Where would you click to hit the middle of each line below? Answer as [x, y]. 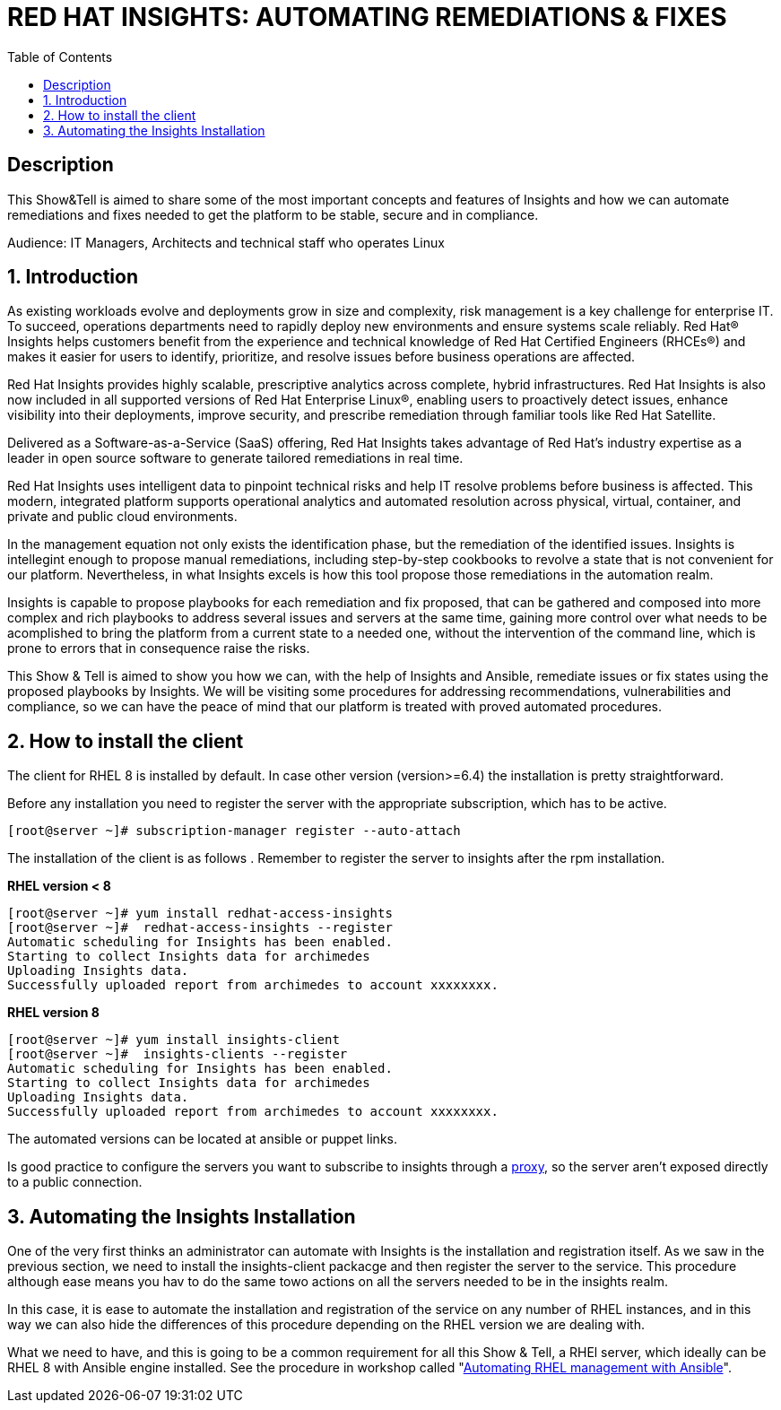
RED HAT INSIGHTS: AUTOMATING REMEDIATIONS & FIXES [367, 17]
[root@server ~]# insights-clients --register [178, 1054]
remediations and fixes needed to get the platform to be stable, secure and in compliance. [273, 214]
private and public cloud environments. [122, 517]
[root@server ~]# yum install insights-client [174, 1040]
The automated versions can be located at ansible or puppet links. [202, 1139]
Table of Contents [60, 57]
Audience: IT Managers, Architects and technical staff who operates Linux [226, 242]
